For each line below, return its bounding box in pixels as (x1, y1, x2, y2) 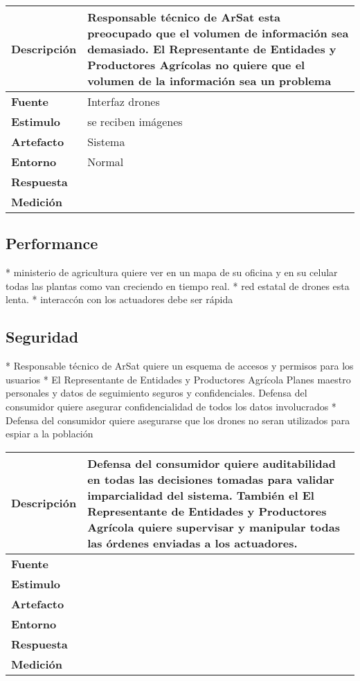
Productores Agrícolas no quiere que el (87, 57, 305, 73)
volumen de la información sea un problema (87, 73, 332, 89)
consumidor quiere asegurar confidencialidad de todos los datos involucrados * (6, 399, 336, 413)
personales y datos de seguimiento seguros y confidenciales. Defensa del (6, 385, 307, 400)
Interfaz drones (87, 93, 160, 109)
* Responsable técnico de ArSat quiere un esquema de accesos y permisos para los (6, 358, 354, 373)
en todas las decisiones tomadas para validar (87, 471, 334, 487)
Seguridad (6, 326, 79, 347)
